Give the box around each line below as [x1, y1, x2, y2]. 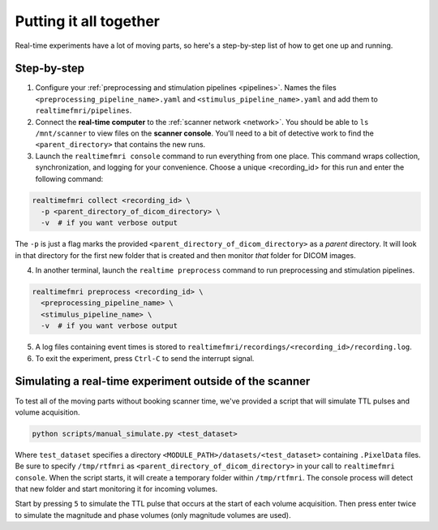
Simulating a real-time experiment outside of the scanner [15, 374, 311, 389]
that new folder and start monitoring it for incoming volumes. [15, 484, 218, 494]
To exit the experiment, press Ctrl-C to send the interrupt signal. [35, 353, 255, 363]
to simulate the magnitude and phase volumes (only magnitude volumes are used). [15, 510, 291, 519]
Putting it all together [15, 12, 161, 30]
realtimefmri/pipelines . [35, 106, 132, 115]
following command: [35, 174, 104, 183]
